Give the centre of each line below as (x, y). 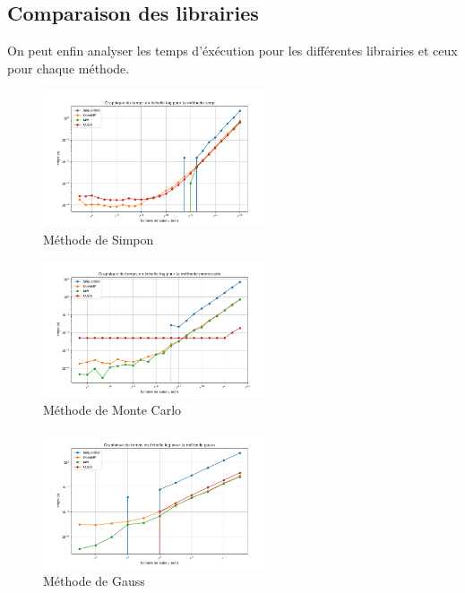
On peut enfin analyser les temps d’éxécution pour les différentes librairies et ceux (232, 51)
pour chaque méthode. (69, 68)
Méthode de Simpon (99, 239)
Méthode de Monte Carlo (112, 410)
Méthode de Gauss (94, 581)
